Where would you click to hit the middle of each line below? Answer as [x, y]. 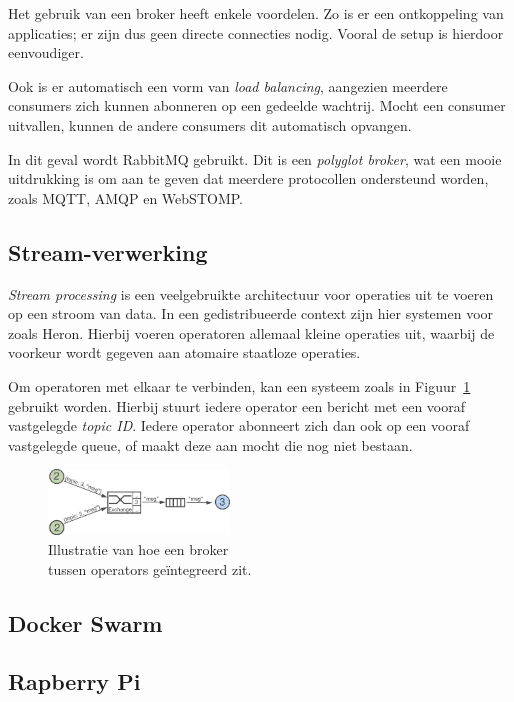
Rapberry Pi [74, 681]
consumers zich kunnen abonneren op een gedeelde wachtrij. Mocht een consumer [257, 105]
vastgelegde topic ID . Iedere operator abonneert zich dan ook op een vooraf [239, 425]
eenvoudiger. [46, 52]
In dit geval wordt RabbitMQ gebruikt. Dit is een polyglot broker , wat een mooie [255, 158]
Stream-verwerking [108, 251]
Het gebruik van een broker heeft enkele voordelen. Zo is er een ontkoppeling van [256, 13]
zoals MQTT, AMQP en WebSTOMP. [125, 197]
